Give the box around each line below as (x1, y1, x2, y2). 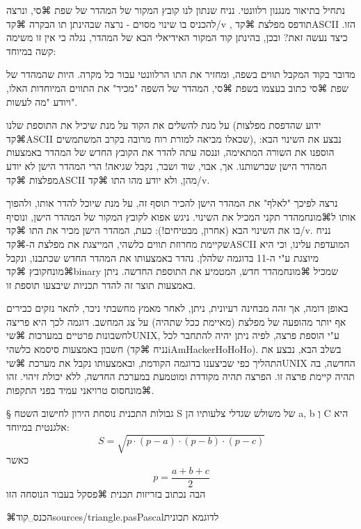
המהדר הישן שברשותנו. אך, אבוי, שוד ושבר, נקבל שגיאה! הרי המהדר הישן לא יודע (6, 158, 327, 173)
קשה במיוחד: (6, 43, 56, 58)
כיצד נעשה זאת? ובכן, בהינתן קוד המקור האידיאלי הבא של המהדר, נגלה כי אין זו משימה (6, 30, 348, 45)
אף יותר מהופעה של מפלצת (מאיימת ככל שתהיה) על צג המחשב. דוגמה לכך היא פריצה (6, 314, 346, 329)
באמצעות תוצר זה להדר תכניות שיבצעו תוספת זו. (6, 277, 196, 292)
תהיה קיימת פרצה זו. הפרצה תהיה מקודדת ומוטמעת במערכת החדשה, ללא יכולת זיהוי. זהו (6, 369, 355, 384)
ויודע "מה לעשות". (6, 94, 78, 109)
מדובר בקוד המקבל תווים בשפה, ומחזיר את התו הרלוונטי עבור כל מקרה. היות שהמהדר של (6, 67, 355, 81)
